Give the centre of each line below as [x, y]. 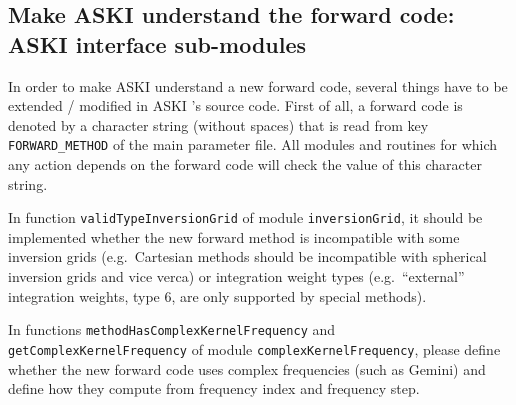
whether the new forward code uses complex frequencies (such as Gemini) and [247, 368]
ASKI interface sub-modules [157, 43]
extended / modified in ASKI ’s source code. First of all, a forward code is [235, 105]
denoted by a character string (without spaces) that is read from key [218, 124]
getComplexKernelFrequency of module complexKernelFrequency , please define [254, 348]
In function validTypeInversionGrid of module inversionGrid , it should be [245, 217]
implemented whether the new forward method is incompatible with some [234, 236]
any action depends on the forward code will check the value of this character [245, 164]
